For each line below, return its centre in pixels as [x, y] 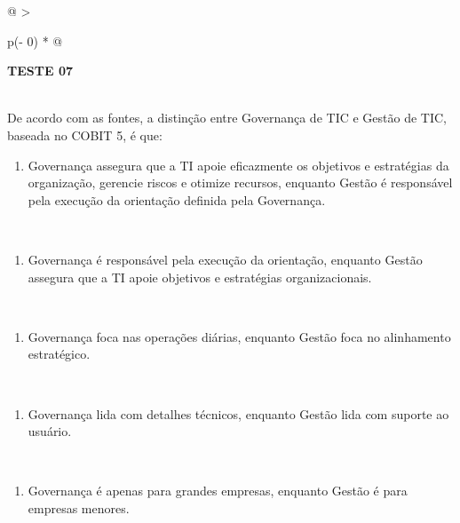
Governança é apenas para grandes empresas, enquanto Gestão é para [218, 491]
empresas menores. [79, 507]
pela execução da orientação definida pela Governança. [177, 199]
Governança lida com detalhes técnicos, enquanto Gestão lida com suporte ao [238, 413]
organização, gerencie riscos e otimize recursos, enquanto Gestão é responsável [240, 182]
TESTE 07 [40, 71]
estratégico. [59, 354]
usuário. [50, 431]
